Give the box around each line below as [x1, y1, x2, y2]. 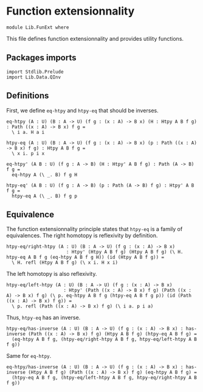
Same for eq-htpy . [6, 352, 52, 360]
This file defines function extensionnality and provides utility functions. [6, 35, 184, 42]
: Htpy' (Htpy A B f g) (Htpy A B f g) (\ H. [66, 249, 184, 255]
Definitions [6, 91, 49, 101]
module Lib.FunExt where [6, 24, 69, 30]
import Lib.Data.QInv [6, 74, 61, 80]
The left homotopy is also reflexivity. [6, 270, 97, 278]
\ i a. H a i [12, 129, 45, 135]
